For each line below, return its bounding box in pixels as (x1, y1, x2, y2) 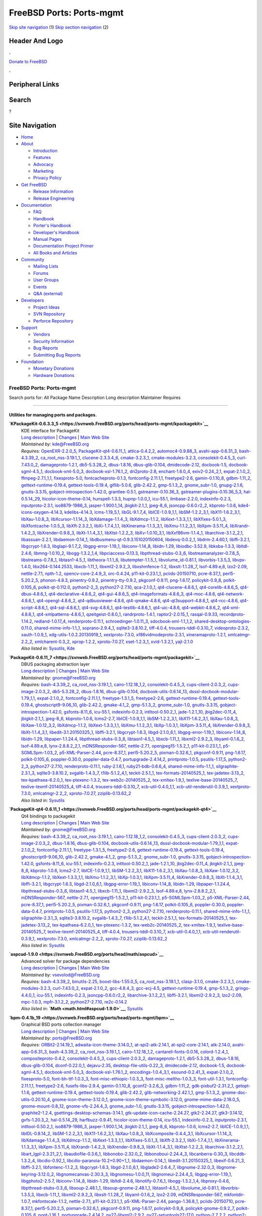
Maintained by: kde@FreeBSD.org (21, 441, 89, 447)
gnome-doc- (221, 1090, 247, 1095)
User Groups (33, 277, 59, 283)
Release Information (33, 189, 74, 195)
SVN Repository (33, 311, 65, 317)
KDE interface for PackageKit (21, 428, 80, 433)
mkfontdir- (224, 1192, 245, 1198)
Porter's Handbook (33, 223, 71, 229)
